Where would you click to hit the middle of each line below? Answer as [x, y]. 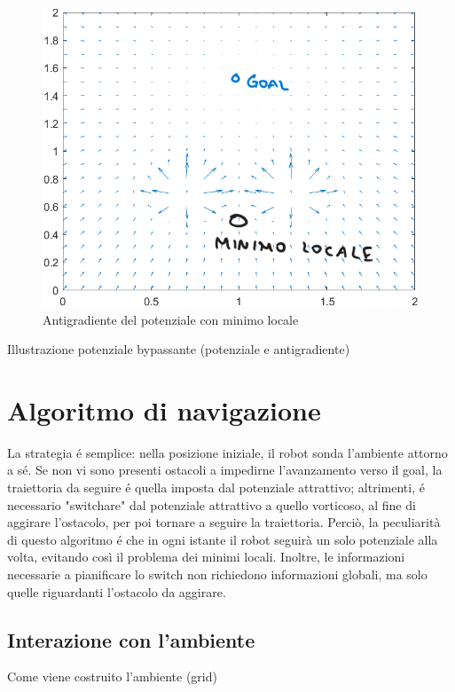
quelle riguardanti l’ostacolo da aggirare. [117, 591]
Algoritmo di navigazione [164, 409]
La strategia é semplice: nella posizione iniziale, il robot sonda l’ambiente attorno [227, 452]
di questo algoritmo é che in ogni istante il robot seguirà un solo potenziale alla [223, 539]
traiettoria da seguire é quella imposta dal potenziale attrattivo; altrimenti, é [216, 487]
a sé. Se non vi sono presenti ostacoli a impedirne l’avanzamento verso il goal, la [225, 470]
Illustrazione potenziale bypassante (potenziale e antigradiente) [179, 349]
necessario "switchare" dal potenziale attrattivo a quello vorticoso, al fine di [212, 504]
